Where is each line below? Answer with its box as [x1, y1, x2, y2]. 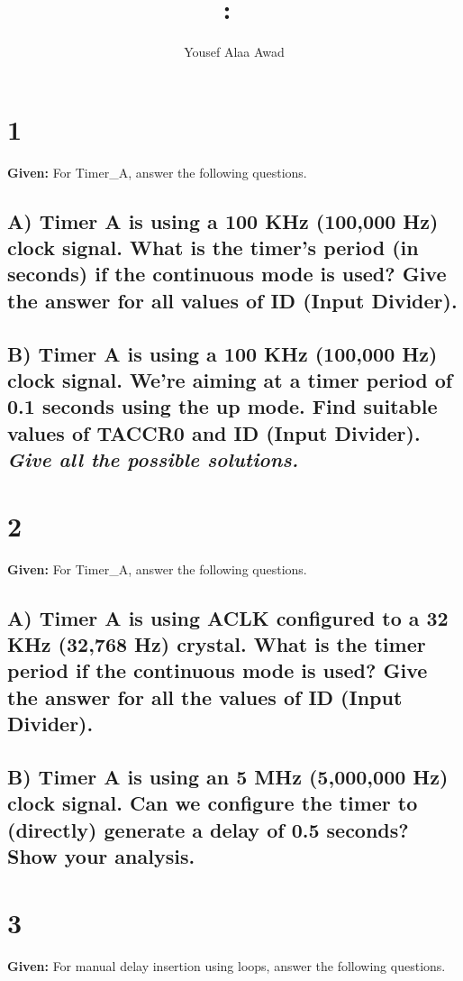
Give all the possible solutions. [7, 445, 299, 473]
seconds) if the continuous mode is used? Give [7, 260, 447, 288]
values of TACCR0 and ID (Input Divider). [7, 418, 421, 446]
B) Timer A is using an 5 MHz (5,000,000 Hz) [7, 763, 449, 790]
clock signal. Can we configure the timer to [7, 789, 418, 817]
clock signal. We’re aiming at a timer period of [7, 365, 453, 393]
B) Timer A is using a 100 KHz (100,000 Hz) [7, 339, 438, 367]
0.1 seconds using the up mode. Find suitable [7, 392, 438, 420]
